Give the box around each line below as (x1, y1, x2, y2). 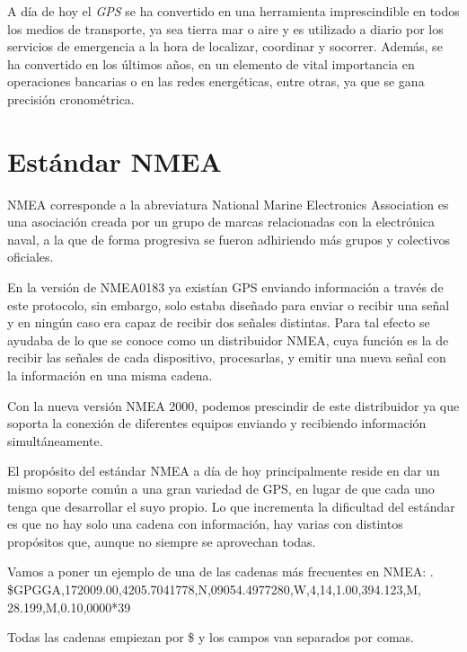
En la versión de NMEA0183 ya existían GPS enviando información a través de (7, 278, 444, 297)
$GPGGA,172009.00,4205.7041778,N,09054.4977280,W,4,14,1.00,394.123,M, (7, 579, 422, 598)
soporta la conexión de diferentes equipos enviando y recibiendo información (7, 414, 427, 433)
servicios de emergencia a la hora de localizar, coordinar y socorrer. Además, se (7, 37, 443, 56)
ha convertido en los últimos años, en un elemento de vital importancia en (7, 54, 415, 73)
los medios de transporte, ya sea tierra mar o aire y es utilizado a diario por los (7, 19, 444, 38)
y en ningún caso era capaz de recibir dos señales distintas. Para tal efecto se (7, 313, 430, 332)
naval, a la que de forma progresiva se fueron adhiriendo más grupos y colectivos (7, 229, 450, 248)
